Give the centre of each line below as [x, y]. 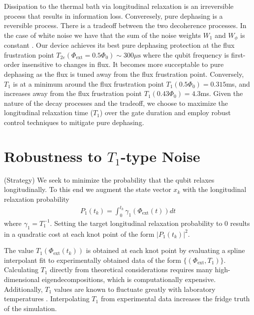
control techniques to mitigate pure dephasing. [74, 122]
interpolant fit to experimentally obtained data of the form [93, 260]
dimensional [22, 279]
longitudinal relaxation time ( [48, 112]
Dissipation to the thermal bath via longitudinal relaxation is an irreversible [119, 6]
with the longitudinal [214, 189]
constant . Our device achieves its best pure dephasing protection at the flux [119, 45]
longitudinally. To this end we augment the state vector [88, 189]
